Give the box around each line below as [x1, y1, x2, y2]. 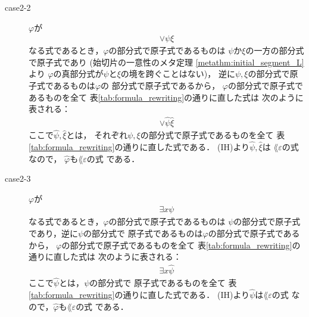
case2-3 [5, 172, 31, 185]
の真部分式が [53, 67, 104, 80]
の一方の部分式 [245, 44, 304, 57]
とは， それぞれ [66, 129, 128, 141]
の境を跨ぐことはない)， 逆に [120, 67, 235, 80]
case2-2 [5, 1, 31, 13]
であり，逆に [29, 227, 78, 240]
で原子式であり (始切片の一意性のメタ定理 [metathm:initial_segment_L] [29, 55, 304, 68]
